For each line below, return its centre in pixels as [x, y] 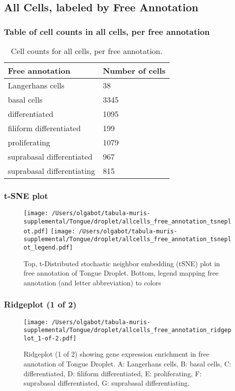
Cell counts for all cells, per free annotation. [87, 51]
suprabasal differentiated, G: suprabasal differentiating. [107, 383]
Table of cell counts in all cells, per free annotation [107, 31]
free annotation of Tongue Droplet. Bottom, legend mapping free [121, 273]
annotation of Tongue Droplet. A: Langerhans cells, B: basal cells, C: [128, 364]
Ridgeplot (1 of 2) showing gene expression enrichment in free [117, 354]
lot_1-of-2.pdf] [50, 338]
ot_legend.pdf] [48, 247]
